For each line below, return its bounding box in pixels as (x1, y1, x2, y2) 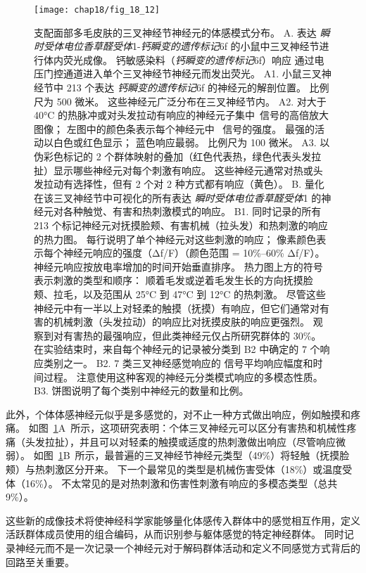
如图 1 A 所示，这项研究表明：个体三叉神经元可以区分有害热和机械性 (28, 420, 347, 435)
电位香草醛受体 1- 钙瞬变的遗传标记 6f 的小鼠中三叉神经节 (63, 39, 320, 53)
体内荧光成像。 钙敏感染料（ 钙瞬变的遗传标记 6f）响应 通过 (43, 52, 315, 67)
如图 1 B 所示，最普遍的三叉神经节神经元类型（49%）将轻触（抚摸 (33, 448, 340, 463)
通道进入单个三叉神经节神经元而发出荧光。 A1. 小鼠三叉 (63, 66, 322, 81)
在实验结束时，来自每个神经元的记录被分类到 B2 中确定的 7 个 (34, 342, 320, 356)
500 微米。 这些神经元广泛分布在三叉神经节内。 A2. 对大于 (56, 94, 327, 108)
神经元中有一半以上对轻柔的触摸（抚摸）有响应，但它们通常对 (34, 300, 320, 315)
